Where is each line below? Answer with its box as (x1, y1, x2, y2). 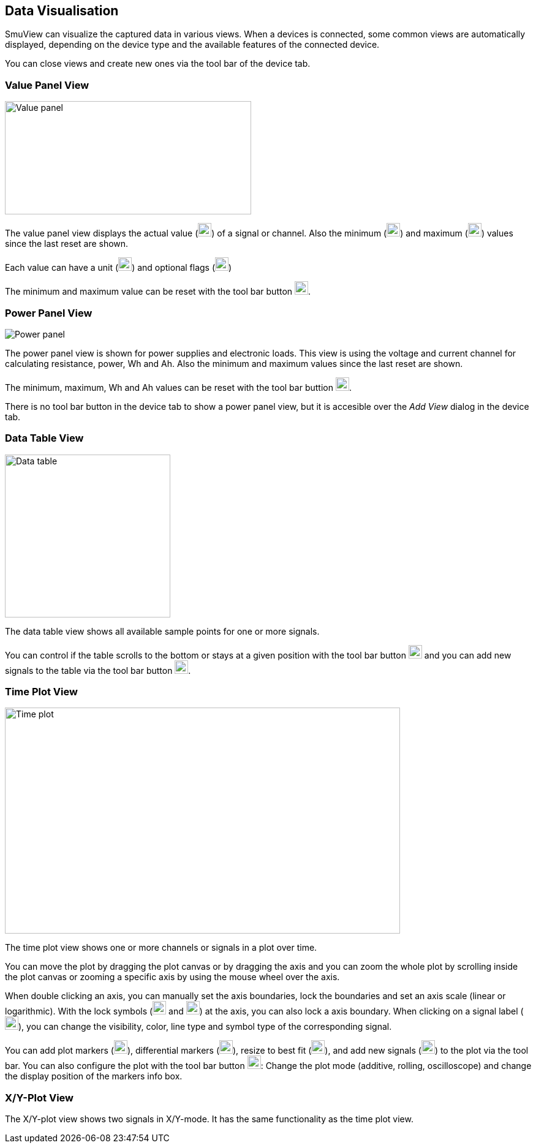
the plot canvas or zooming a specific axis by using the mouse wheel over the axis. (5, 972, 340, 983)
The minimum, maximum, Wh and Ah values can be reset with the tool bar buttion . (5, 382, 352, 393)
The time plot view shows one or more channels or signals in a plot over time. (5, 942, 317, 953)
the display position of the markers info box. (5, 1071, 183, 1082)
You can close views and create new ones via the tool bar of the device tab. (5, 58, 311, 69)
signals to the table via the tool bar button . (5, 665, 191, 676)
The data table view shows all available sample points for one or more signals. (5, 625, 320, 636)
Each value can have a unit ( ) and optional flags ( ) (5, 262, 232, 273)
